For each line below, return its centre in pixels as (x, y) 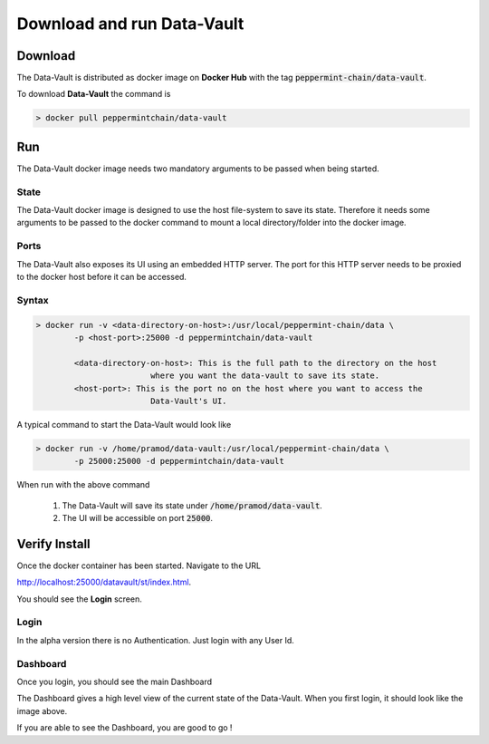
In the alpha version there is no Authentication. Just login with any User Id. (155, 640)
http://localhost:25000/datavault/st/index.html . (104, 582)
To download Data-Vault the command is (94, 94)
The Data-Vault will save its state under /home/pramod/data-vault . (192, 505)
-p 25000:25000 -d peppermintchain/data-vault (179, 461)
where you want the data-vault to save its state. (265, 376)
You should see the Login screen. (79, 599)
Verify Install (53, 544)
